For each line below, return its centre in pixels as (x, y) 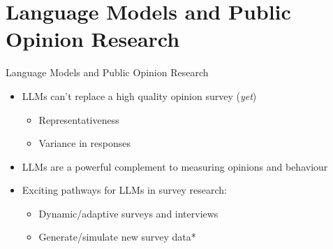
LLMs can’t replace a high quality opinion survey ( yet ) (139, 95)
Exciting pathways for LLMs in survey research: (124, 190)
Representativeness (79, 119)
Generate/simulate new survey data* (117, 237)
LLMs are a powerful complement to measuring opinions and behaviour (175, 166)
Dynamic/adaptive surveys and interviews (128, 213)
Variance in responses (84, 143)
